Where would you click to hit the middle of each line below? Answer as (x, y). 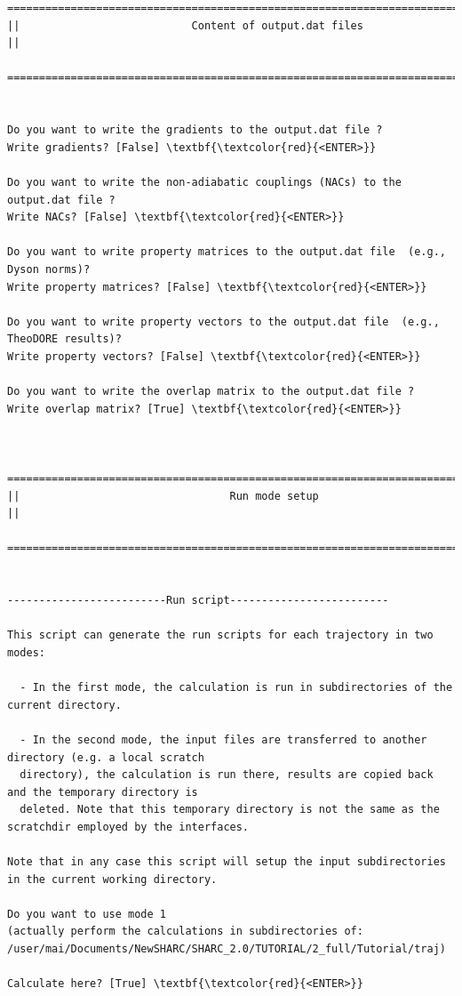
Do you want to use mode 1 (87, 914)
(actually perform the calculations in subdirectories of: (185, 932)
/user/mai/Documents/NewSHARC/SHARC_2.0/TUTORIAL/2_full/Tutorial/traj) (227, 949)
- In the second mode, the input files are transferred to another (223, 739)
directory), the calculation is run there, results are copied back (227, 775)
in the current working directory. (112, 879)
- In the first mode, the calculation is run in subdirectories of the (236, 688)
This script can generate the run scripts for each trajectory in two (220, 635)
